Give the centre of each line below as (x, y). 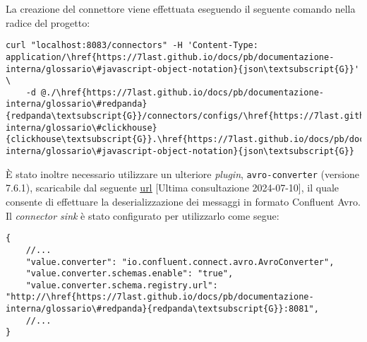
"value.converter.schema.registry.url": (122, 285)
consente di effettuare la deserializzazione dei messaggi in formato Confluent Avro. (183, 201)
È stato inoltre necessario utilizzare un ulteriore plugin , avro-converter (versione (183, 173)
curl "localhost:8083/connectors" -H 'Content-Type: (132, 46)
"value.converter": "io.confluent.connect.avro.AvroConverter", (180, 262)
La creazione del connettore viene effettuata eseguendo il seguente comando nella (181, 8)
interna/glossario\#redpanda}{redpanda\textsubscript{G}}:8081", (162, 309)
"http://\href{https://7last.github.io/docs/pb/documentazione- (160, 297)
